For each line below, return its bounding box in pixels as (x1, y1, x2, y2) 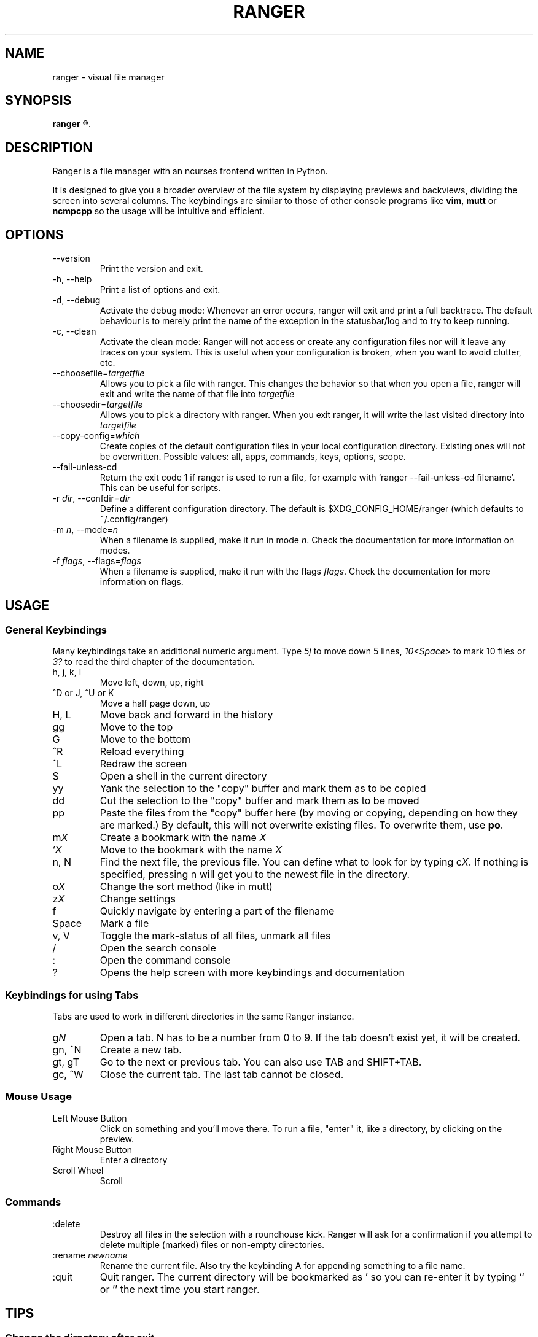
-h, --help (52, 274, 92, 285)
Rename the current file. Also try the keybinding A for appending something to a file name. (99, 1260, 466, 1271)
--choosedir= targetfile (52, 399, 143, 410)
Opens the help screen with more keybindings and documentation (99, 966, 405, 979)
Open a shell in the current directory (99, 770, 267, 783)
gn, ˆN (52, 1044, 82, 1056)
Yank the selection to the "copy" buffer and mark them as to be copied (99, 782, 426, 795)
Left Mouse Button (52, 1112, 127, 1123)
